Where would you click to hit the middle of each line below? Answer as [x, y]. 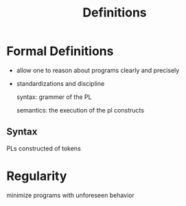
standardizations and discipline [60, 83]
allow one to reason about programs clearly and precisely [98, 70]
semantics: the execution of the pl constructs [80, 110]
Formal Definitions [60, 51]
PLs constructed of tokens [44, 148]
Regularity [37, 176]
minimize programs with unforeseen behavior [70, 195]
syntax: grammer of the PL [54, 97]
